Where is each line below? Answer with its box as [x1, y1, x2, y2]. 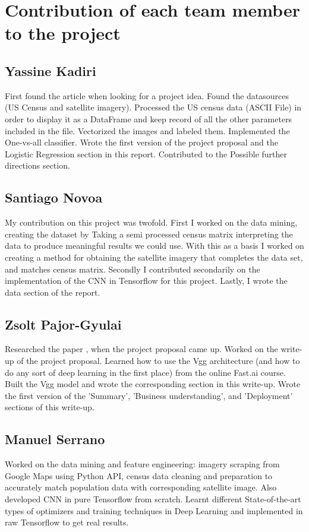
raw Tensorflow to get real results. [5, 516, 129, 528]
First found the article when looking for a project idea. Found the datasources [5, 89, 289, 102]
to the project [5, 21, 121, 45]
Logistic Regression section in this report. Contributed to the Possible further [5, 147, 288, 160]
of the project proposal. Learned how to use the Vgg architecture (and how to [17, 354, 300, 367]
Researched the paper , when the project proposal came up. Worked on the [5, 343, 278, 355]
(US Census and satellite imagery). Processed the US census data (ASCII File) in [5, 101, 302, 113]
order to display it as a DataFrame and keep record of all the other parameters [5, 112, 292, 125]
